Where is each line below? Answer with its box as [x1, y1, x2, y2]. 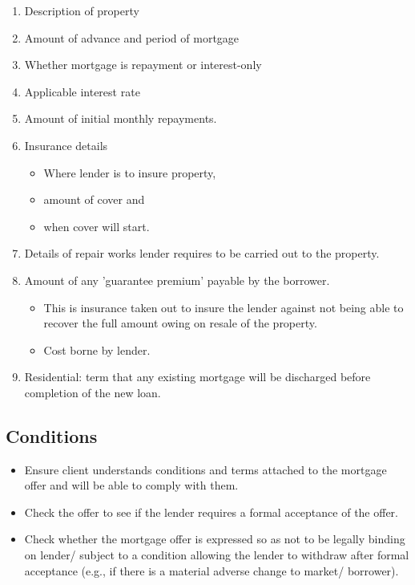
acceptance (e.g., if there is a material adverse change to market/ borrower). [24, 562, 399, 579]
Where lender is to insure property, [43, 164, 216, 181]
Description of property [24, 2, 139, 18]
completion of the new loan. [24, 384, 161, 400]
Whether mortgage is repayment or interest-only [24, 56, 262, 73]
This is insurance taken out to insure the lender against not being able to [43, 299, 404, 315]
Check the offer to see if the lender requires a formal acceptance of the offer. [24, 503, 398, 520]
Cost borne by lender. [43, 341, 151, 358]
